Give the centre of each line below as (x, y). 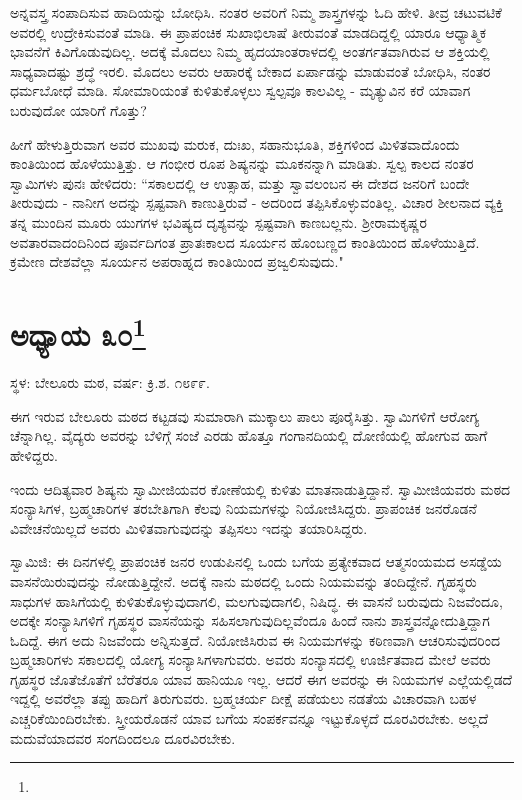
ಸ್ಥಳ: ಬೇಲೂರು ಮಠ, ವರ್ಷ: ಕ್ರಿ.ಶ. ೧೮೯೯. (110, 382)
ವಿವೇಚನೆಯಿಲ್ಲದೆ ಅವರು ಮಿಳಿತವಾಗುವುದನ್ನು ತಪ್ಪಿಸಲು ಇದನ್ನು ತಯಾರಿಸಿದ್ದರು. (189, 527)
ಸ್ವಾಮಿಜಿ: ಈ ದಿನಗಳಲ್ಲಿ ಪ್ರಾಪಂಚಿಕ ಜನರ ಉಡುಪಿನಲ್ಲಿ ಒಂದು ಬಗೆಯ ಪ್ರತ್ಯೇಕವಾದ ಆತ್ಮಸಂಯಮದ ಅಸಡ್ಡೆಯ (256, 561)
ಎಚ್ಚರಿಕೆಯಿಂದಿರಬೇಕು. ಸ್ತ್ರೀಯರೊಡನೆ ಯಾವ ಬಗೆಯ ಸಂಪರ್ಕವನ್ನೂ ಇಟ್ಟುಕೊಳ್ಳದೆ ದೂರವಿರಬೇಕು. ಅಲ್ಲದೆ (249, 718)
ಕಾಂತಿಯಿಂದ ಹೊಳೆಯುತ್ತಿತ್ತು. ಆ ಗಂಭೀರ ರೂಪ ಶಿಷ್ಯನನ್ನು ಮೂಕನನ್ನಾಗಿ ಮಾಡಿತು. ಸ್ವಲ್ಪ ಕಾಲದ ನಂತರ (242, 163)
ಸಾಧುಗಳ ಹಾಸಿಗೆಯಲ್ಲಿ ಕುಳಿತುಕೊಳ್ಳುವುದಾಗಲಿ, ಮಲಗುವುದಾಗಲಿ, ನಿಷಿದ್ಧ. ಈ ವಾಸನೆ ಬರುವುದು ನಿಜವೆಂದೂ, (256, 600)
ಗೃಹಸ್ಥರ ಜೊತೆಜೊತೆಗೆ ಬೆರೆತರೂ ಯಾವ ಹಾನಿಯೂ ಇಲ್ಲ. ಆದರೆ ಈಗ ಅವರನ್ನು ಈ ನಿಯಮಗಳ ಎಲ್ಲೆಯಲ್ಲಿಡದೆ (261, 678)
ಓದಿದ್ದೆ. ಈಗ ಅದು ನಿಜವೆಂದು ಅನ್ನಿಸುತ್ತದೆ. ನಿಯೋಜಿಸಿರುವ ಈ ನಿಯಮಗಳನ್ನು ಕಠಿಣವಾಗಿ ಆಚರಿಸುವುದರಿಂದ (255, 639)
